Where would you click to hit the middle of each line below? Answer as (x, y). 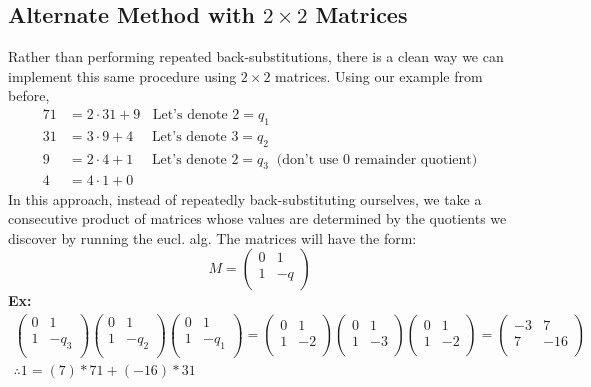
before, (29, 95)
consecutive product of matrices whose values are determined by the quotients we (257, 218)
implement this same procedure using (122, 75)
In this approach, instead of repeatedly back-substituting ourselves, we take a (245, 198)
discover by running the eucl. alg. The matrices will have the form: (212, 237)
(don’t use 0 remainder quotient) (377, 159)
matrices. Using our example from (379, 75)
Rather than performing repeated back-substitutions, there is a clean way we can (256, 56)
